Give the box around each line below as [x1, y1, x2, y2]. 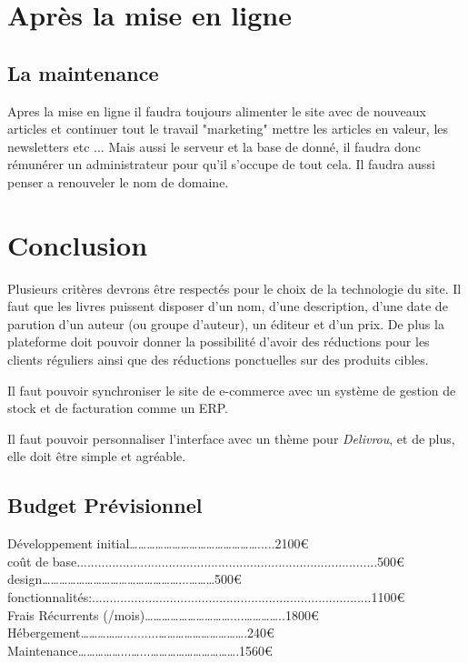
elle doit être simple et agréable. [7, 447, 186, 466]
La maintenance [7, 58, 159, 86]
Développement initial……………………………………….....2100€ [7, 534, 309, 553]
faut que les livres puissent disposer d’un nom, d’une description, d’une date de [7, 296, 448, 316]
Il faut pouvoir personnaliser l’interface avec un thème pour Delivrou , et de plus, [7, 428, 455, 447]
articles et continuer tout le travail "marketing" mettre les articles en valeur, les [7, 119, 449, 138]
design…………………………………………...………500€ [7, 569, 242, 588]
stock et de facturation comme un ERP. [7, 398, 228, 417]
